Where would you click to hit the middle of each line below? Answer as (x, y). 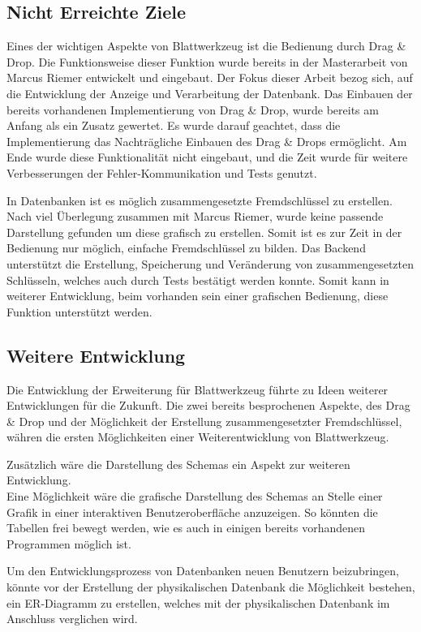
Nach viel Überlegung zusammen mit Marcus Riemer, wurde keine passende (195, 216)
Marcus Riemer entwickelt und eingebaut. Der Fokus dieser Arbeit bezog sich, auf (210, 77)
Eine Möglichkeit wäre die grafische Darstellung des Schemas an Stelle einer (195, 496)
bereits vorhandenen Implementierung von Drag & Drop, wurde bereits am (193, 109)
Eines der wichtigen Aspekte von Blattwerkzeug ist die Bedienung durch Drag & (206, 46)
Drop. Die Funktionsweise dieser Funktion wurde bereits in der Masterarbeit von (207, 61)
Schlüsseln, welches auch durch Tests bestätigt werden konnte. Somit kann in (198, 279)
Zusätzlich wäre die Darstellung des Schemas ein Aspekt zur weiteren (178, 464)
